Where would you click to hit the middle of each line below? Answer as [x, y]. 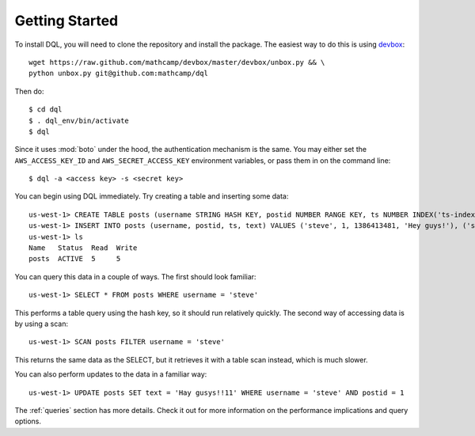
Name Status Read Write [83, 248]
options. [28, 421]
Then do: [29, 91]
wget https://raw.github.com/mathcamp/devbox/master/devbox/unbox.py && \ [177, 62]
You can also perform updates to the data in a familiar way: [111, 374]
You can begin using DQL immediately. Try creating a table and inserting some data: [152, 196]
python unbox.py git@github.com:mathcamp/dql [119, 74]
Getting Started [66, 21]
